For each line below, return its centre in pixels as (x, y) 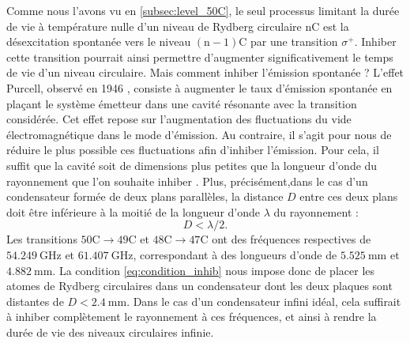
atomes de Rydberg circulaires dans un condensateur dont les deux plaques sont (199, 286)
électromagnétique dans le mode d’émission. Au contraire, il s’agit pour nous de (199, 134)
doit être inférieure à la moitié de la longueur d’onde (134, 211)
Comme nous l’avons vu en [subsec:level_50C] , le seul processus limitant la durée (203, 10)
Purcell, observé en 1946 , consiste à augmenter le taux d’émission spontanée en (199, 87)
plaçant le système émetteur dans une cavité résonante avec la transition (182, 103)
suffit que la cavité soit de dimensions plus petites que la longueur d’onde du (192, 165)
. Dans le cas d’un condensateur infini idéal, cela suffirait (264, 301)
